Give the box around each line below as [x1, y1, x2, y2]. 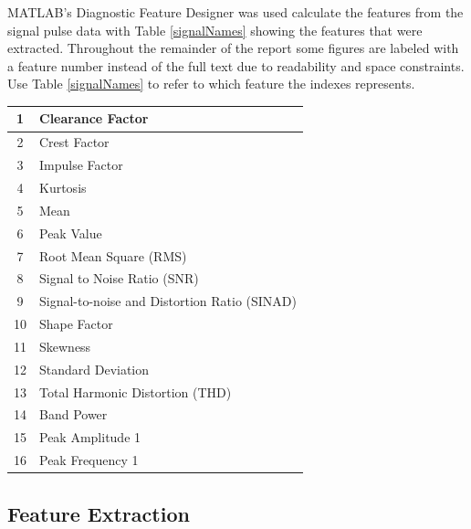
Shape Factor [39, 314, 113, 333]
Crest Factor [39, 132, 110, 152]
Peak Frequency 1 [39, 450, 139, 470]
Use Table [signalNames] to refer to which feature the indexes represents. [7, 74, 415, 93]
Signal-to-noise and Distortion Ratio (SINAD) [39, 291, 297, 311]
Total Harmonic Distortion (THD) [39, 382, 232, 401]
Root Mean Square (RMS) [39, 246, 187, 265]
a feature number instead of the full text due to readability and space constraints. [7, 56, 465, 75]
